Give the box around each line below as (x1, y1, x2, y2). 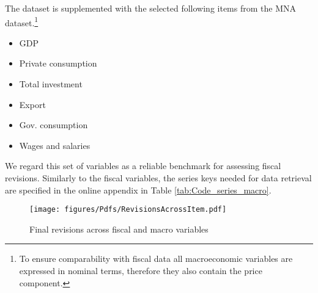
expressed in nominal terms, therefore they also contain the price (19, 264, 262, 277)
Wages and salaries (19, 139, 91, 151)
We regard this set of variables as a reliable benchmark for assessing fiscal (5, 159, 281, 172)
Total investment (19, 78, 83, 90)
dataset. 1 (5, 14, 39, 29)
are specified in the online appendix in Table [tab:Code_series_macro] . (5, 183, 272, 196)
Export (19, 98, 46, 110)
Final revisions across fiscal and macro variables (29, 222, 209, 235)
